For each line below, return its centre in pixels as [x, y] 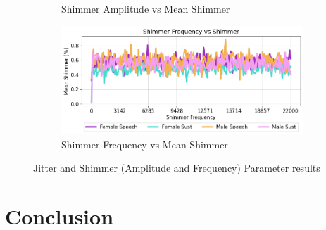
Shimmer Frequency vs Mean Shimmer [145, 144]
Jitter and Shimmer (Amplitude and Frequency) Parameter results [177, 168]
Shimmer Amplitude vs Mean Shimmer [146, 8]
